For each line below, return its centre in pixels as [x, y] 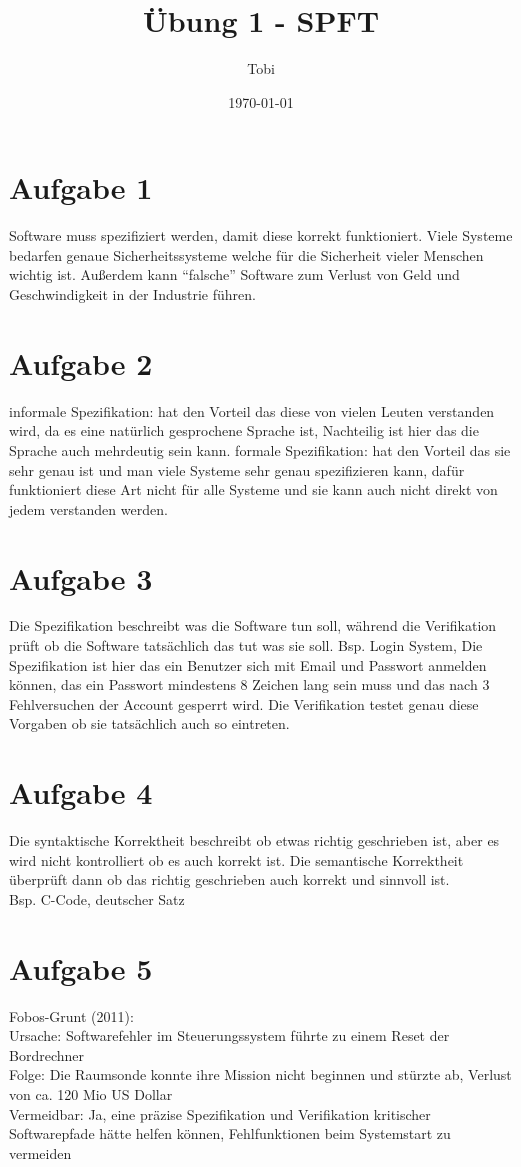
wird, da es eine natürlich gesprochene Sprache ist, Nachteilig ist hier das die [244, 430]
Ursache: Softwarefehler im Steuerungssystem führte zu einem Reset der [229, 1035]
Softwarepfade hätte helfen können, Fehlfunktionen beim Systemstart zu [230, 1133]
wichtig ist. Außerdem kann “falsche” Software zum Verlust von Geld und [234, 274]
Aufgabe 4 [81, 792]
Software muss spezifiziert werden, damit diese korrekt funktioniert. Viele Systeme [261, 235]
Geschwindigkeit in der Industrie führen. [132, 294]
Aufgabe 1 [81, 187]
